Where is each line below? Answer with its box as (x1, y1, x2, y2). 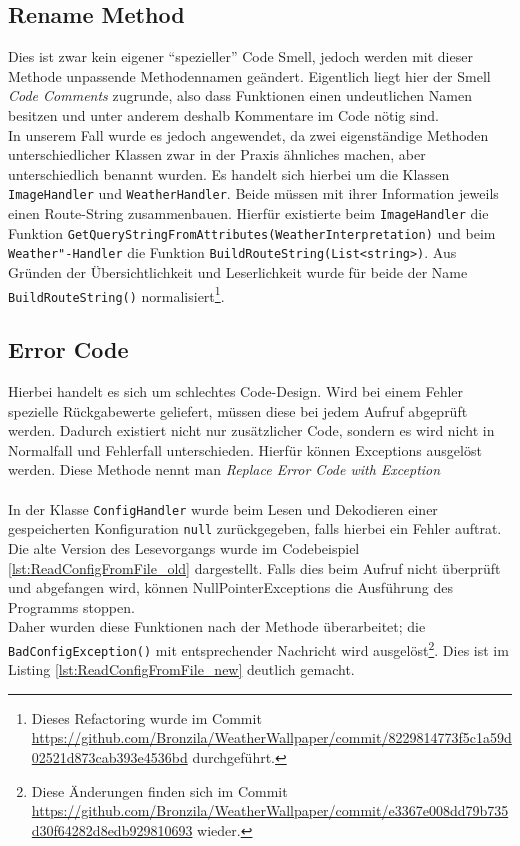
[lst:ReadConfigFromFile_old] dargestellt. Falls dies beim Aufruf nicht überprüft (8, 557, 501, 578)
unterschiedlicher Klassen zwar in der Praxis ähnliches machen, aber (8, 144, 426, 165)
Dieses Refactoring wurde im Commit (31, 707, 262, 728)
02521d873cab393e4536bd (31, 747, 188, 768)
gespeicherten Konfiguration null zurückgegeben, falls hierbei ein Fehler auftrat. (8, 518, 502, 539)
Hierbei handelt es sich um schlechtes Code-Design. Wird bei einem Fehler (8, 381, 464, 402)
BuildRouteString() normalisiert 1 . (8, 282, 225, 306)
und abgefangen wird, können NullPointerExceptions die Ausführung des (8, 577, 453, 598)
